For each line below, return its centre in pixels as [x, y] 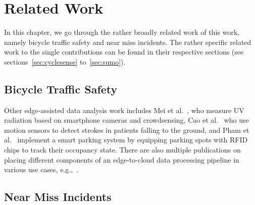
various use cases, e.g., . [41, 169]
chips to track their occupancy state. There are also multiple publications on [122, 150]
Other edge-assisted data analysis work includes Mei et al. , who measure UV [124, 110]
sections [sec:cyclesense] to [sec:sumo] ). [65, 61]
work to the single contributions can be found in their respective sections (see [124, 52]
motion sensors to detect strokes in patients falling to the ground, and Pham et [127, 130]
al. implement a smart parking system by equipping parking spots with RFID [126, 140]
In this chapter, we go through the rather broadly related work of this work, [122, 32]
